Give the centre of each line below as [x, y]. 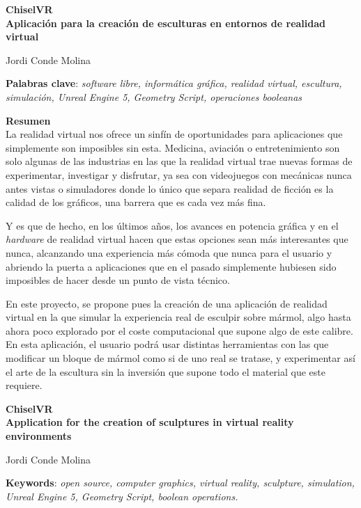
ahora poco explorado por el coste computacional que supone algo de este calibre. [179, 330]
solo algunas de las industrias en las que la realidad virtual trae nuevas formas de [179, 161]
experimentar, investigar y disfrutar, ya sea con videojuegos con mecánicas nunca [179, 174]
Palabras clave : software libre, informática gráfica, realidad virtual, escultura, [174, 83]
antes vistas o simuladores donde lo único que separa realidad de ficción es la [170, 188]
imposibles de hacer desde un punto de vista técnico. [118, 280]
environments [39, 436]
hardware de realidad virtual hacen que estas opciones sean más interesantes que [177, 239]
